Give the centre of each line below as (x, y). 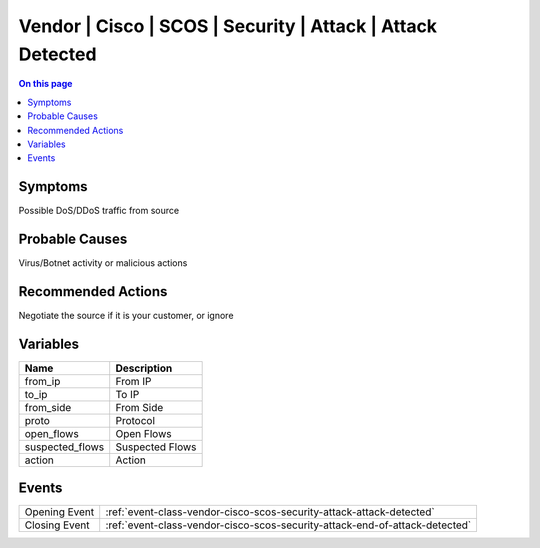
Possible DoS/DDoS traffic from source (99, 211)
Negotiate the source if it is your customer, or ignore (126, 316)
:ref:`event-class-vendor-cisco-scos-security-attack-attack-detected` (270, 512)
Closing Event (57, 525)
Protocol (135, 420)
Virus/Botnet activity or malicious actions (103, 263)
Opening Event (59, 512)
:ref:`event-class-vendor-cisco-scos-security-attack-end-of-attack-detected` (288, 525)
